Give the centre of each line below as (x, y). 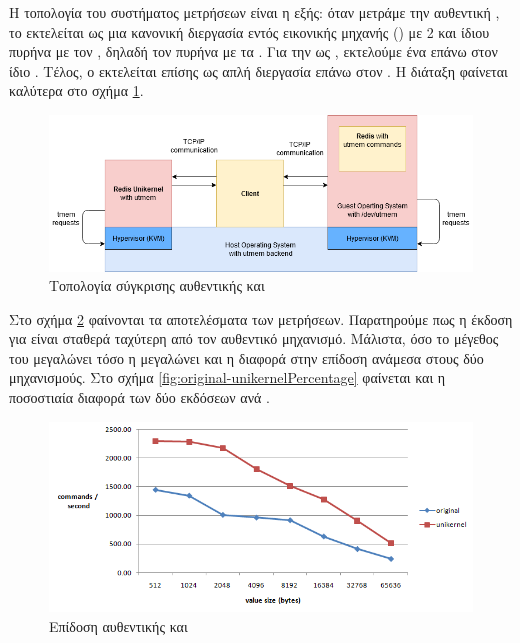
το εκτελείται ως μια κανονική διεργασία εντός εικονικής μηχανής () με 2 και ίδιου (249, 31)
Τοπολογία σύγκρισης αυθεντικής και (157, 285)
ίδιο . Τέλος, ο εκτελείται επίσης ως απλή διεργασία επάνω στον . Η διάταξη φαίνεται (258, 70)
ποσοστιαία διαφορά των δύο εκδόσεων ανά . (139, 397)
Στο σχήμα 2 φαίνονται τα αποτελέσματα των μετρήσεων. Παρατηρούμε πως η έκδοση (261, 318)
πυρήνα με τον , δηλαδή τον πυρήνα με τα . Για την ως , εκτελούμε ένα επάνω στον (253, 51)
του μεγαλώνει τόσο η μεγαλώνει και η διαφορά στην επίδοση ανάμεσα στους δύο (246, 357)
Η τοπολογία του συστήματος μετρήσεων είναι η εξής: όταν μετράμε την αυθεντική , (254, 12)
